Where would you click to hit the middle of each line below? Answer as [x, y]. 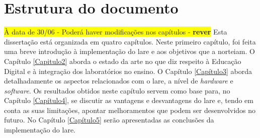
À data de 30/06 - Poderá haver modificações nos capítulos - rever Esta [116, 32]
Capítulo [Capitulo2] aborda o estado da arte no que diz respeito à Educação [123, 61]
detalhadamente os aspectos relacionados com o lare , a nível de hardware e [119, 81]
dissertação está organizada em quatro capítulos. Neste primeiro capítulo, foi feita [130, 41]
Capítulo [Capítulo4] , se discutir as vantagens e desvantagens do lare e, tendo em [129, 100]
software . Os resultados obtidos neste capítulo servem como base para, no [117, 90]
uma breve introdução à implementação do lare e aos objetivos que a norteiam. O [129, 51]
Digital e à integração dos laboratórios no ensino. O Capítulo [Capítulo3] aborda [128, 71]
